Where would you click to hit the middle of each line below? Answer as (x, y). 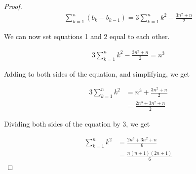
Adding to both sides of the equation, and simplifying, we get (97, 73)
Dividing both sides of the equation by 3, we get (77, 123)
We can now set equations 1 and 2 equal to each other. (87, 36)
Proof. (13, 6)
